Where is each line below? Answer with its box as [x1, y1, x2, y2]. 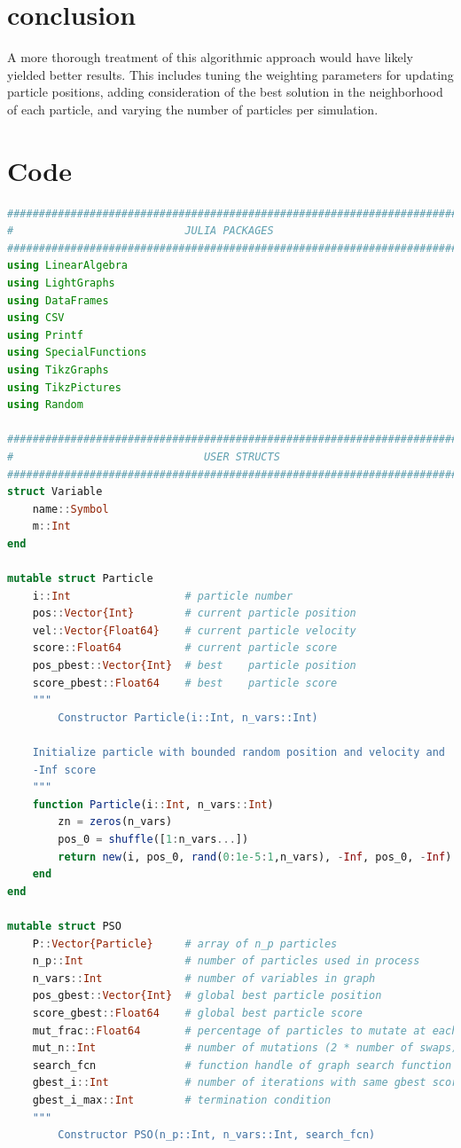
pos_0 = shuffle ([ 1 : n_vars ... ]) [58, 833, 249, 845]
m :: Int [32, 520, 71, 533]
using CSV [7, 311, 65, 325]
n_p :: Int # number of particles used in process [32, 955, 420, 968]
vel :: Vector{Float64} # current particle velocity [32, 624, 356, 637]
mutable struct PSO [7, 919, 121, 932]
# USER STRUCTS [7, 450, 280, 463]
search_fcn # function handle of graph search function [32, 1058, 452, 1072]
